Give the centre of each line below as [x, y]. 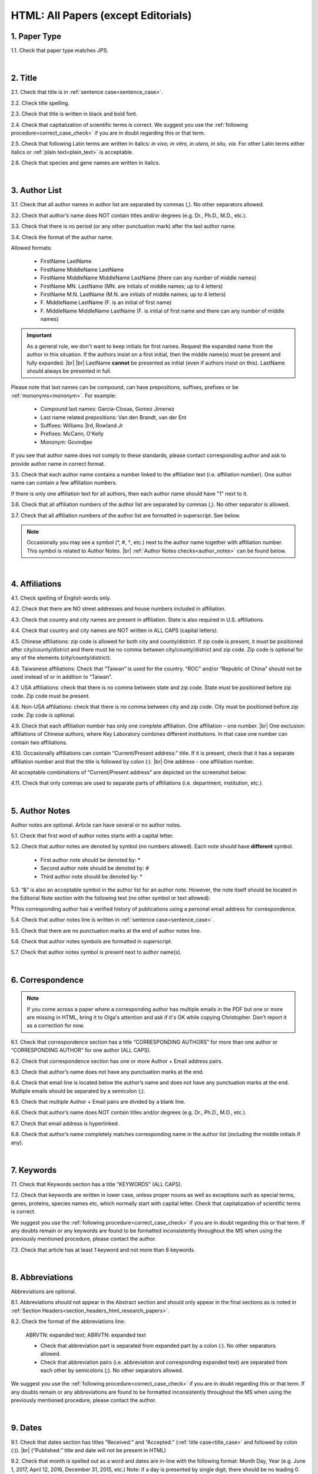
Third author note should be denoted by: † [91, 876]
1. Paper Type [36, 36]
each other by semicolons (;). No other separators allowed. [112, 1370]
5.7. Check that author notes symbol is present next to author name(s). [96, 952]
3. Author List [36, 191]
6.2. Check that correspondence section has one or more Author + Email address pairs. [117, 1061]
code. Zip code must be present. [51, 696]
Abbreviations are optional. [44, 1291]
